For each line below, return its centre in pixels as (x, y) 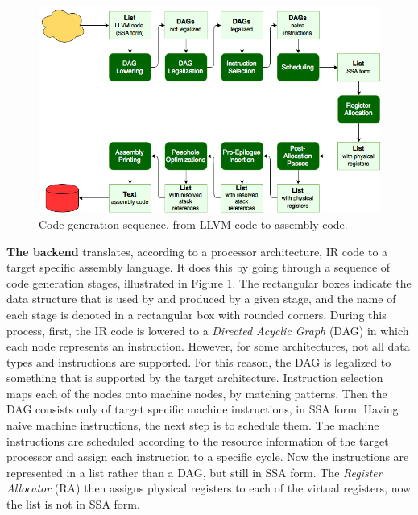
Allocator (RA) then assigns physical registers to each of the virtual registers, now (209, 488)
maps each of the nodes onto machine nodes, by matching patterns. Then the (197, 393)
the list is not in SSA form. (73, 504)
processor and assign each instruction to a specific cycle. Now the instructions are (208, 457)
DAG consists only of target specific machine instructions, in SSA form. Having (203, 409)
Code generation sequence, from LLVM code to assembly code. (193, 224)
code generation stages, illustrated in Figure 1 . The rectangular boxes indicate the (209, 282)
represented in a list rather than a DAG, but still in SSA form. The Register (195, 472)
